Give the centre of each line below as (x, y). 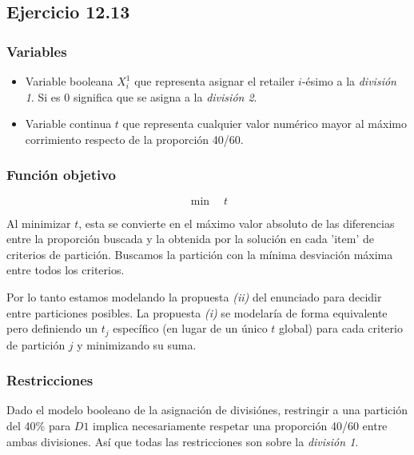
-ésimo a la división (349, 81)
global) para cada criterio (341, 328)
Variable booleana (69, 81)
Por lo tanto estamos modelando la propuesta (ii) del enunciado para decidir (194, 296)
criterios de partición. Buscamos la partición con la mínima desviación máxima (200, 254)
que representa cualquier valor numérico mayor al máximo (265, 124)
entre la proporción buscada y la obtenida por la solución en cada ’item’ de (190, 239)
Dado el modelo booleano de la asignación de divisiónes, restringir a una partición (207, 410)
